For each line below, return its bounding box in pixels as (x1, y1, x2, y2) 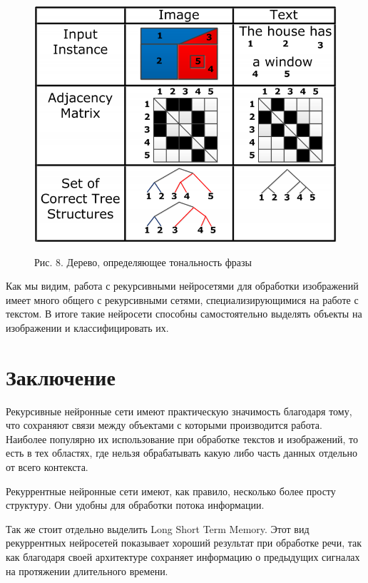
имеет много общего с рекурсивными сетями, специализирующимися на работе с (6, 292, 359, 307)
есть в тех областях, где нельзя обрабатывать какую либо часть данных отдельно (6, 445, 357, 460)
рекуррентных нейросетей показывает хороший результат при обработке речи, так (6, 535, 362, 550)
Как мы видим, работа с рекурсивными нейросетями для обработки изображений (6, 278, 359, 293)
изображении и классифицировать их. (6, 320, 169, 335)
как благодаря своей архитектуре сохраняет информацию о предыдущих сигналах (6, 549, 360, 564)
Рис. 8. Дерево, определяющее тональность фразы (34, 254, 252, 269)
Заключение (6, 362, 116, 391)
